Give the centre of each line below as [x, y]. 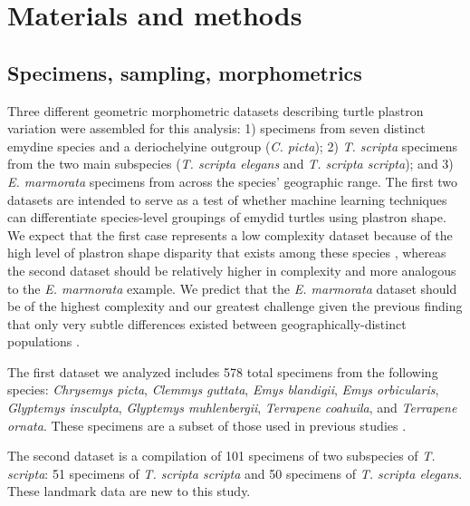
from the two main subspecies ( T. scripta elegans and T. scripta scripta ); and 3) [230, 164]
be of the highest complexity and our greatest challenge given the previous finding [235, 306]
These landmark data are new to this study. [129, 491]
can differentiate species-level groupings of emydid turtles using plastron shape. [227, 217]
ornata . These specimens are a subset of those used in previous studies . [207, 425]
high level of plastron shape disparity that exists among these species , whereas [227, 253]
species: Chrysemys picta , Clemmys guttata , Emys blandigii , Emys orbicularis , [223, 389]
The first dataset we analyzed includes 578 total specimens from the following [223, 371]
